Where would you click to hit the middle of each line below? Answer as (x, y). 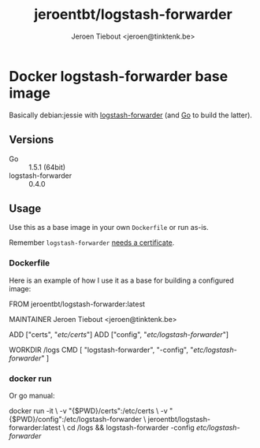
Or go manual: (32, 395)
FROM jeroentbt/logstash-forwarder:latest (77, 304)
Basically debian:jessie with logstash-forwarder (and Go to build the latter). (131, 115)
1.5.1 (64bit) (47, 167)
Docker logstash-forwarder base (119, 76)
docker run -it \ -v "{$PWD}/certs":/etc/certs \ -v (88, 410)
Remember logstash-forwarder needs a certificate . (92, 243)
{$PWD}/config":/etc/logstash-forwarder (76, 419)
